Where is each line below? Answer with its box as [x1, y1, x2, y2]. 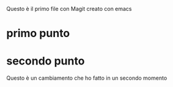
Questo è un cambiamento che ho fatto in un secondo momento [6, 74, 167, 82]
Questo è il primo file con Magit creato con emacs [6, 5, 133, 12]
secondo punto [6, 54, 85, 68]
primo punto [6, 27, 70, 40]
